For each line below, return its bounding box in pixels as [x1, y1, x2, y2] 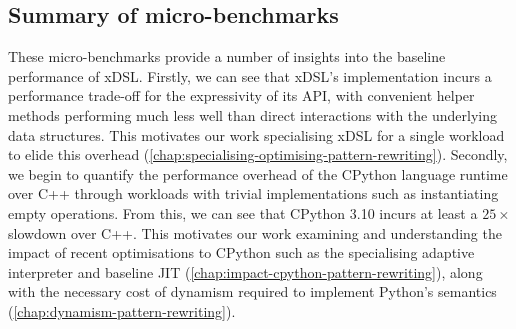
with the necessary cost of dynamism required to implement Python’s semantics [8, 281, 497, 302]
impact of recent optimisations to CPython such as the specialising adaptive [8, 242, 475, 263]
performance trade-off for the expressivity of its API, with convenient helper [8, 85, 475, 106]
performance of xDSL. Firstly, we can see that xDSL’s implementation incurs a [8, 65, 492, 86]
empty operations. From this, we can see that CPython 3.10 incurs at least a [8, 202, 478, 223]
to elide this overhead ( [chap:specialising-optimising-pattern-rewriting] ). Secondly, [8, 144, 508, 165]
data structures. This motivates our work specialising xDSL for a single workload [8, 124, 505, 145]
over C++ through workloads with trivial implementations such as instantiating [8, 183, 499, 204]
